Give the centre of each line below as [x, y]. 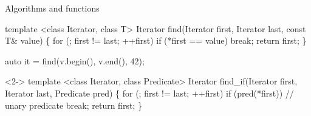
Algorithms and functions [52, 8]
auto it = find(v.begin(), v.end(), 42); [75, 60]
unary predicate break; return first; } [73, 105]
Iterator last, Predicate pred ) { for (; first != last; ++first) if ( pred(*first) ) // [149, 93]
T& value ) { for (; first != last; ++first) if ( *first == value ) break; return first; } [156, 40]
